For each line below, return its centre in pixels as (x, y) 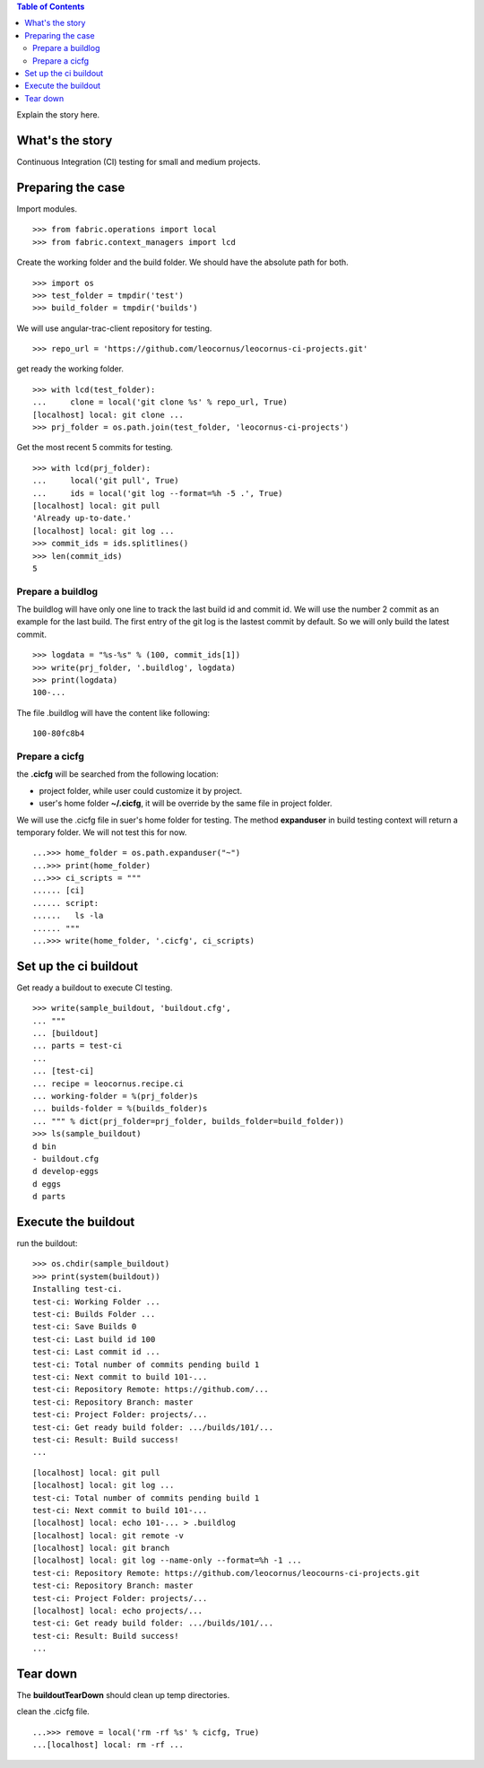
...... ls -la (68, 916)
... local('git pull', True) (106, 481)
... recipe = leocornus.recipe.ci (108, 1084)
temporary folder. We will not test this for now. (102, 832)
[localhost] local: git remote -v (108, 1535)
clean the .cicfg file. (53, 1711)
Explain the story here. (58, 115)
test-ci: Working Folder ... (96, 1302)
